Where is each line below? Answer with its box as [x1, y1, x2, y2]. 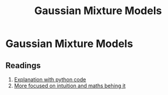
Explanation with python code [14, 76, 86, 83]
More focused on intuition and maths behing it [14, 82, 126, 89]
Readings [5, 60, 41, 70]
